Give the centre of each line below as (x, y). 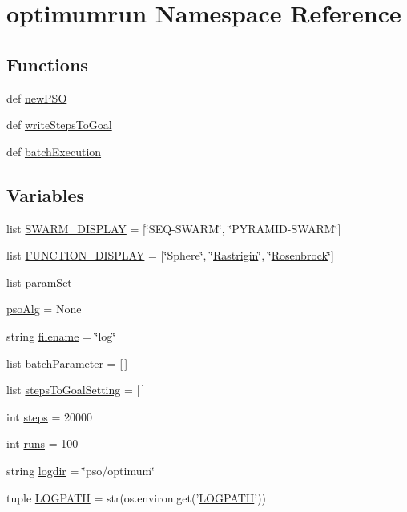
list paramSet (39, 282)
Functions (47, 64)
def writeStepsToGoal (59, 125)
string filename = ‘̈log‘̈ (61, 335)
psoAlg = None (44, 309)
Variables (46, 194)
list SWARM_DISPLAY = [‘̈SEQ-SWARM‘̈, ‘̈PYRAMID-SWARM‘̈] (174, 228)
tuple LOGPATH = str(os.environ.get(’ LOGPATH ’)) (137, 497)
